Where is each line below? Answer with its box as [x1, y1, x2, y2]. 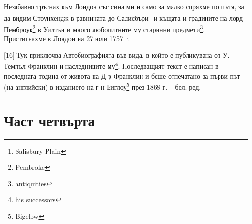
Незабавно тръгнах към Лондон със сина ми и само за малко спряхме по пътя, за [4, 1, 244, 11]
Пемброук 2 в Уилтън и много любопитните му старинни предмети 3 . [4, 22, 205, 34]
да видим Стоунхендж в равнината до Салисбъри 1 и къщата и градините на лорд [4, 11, 243, 23]
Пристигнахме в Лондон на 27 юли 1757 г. [4, 33, 130, 44]
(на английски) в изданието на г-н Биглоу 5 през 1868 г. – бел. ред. [4, 80, 201, 92]
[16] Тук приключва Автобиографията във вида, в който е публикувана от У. [4, 49, 230, 60]
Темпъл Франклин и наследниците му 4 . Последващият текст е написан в [4, 60, 219, 71]
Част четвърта [4, 110, 95, 130]
